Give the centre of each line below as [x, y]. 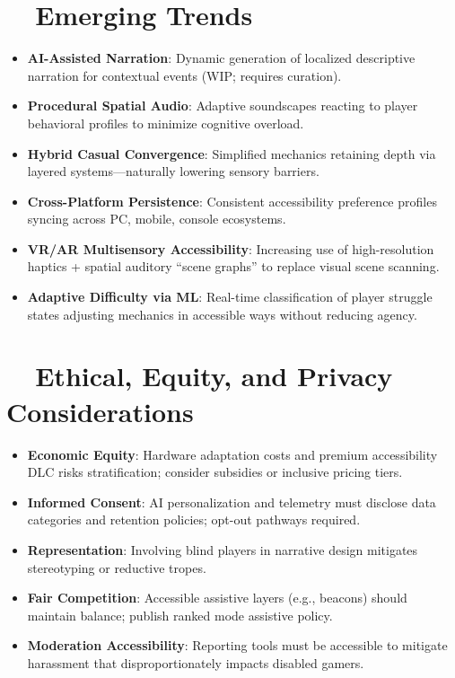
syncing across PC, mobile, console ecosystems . [157, 219]
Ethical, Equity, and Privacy [214, 376]
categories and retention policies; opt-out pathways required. [194, 520]
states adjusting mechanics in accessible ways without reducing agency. [222, 314]
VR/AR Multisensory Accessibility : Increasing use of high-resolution [231, 248]
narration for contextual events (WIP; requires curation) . [184, 75]
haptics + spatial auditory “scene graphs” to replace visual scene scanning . [233, 266]
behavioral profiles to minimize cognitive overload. [166, 123]
